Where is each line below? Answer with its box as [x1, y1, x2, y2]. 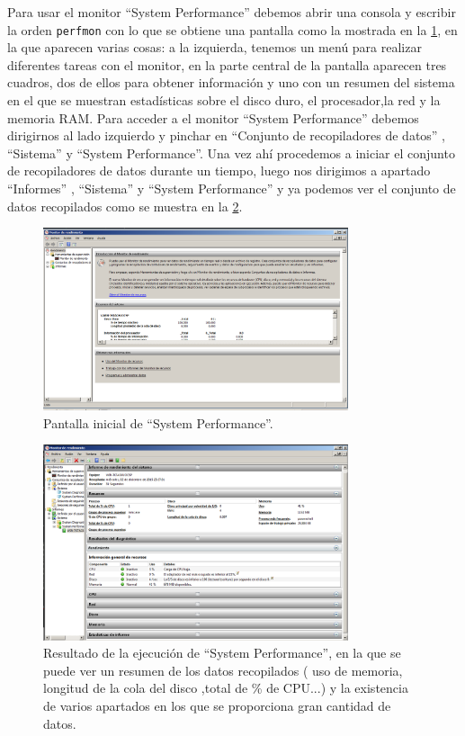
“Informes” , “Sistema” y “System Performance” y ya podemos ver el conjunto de [7, 179, 456, 197]
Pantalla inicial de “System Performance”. [43, 413, 273, 432]
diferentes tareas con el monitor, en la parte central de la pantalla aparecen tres [7, 55, 447, 74]
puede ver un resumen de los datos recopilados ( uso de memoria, [43, 660, 403, 679]
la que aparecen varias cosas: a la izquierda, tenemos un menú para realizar [7, 38, 422, 57]
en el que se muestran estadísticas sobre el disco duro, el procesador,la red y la [7, 91, 441, 110]
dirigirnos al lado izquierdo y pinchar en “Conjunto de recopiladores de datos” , [7, 126, 446, 145]
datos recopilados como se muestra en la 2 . [7, 196, 243, 215]
